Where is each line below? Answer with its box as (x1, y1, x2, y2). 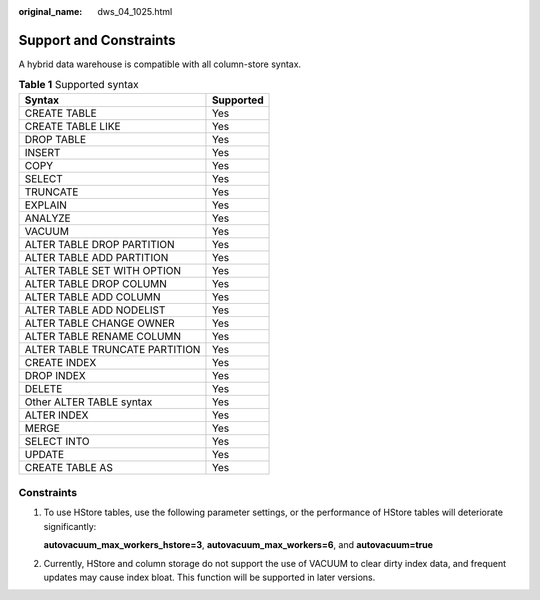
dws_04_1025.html (97, 6, 173, 17)
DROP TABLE (24, 132, 87, 146)
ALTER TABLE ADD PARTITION (24, 250, 169, 264)
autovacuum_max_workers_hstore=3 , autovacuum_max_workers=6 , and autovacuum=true (43, 539, 434, 551)
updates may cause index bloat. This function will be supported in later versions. (43, 571, 376, 583)
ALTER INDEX (24, 408, 89, 422)
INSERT (24, 145, 61, 159)
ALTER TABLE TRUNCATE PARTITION (24, 342, 201, 356)
